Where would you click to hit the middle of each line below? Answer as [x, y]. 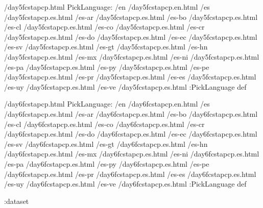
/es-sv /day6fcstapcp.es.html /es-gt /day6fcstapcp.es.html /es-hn [106, 144]
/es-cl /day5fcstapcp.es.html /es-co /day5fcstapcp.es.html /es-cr [104, 27]
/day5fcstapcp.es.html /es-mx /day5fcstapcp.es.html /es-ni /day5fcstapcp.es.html [132, 56]
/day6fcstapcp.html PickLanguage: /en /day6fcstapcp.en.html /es [107, 104]
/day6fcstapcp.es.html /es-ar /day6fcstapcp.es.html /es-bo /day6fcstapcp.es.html [131, 113]
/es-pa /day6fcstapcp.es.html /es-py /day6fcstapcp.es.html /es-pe [107, 163]
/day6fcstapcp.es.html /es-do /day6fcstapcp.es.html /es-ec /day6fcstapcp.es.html [131, 134]
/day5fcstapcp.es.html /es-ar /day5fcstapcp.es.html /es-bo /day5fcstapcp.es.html [131, 17]
